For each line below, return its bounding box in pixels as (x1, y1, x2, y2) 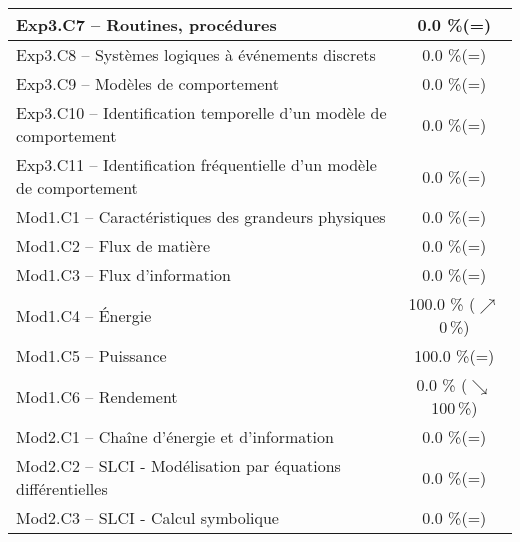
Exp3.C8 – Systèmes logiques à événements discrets (16, 43, 376, 66)
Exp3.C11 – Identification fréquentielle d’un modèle (16, 153, 377, 176)
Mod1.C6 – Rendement (16, 384, 178, 408)
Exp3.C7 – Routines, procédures (16, 13, 277, 36)
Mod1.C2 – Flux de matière (16, 234, 211, 257)
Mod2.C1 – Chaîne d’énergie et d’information (16, 425, 334, 448)
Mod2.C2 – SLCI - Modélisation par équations (16, 454, 341, 477)
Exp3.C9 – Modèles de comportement (16, 72, 280, 95)
